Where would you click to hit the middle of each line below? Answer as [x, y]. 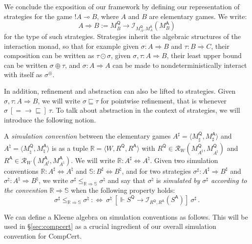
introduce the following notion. [50, 119]
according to [229, 180]
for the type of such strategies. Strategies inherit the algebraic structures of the [122, 36]
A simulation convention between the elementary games [87, 136]
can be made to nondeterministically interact [180, 65]
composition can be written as [49, 55]
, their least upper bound [204, 55]
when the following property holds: [123, 190]
